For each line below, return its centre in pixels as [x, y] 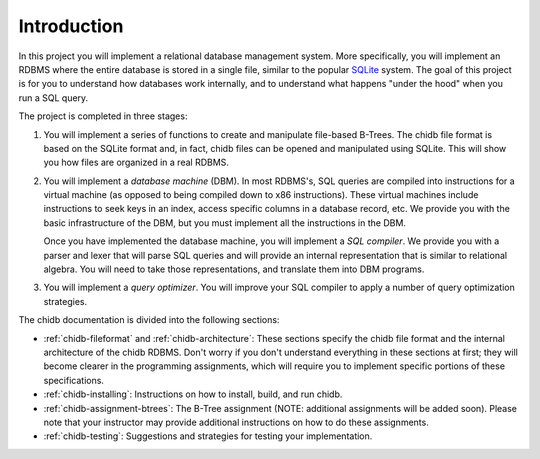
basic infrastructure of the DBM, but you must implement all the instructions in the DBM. [225, 222]
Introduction [71, 26]
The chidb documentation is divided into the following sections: [149, 320]
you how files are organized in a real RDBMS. [136, 162]
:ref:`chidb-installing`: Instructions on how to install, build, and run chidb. [193, 394]
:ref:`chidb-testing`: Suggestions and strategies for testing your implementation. [208, 436]
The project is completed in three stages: [103, 116]
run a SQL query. [53, 97]
